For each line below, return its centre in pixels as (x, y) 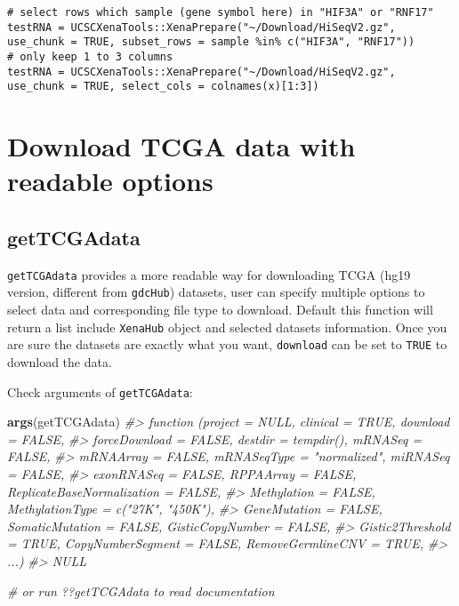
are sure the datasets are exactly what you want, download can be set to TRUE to (227, 344)
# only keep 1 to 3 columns (90, 56)
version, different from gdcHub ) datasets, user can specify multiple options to (216, 292)
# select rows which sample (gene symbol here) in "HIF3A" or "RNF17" (221, 12)
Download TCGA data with (181, 146)
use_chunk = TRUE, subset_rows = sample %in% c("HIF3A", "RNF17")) (211, 42)
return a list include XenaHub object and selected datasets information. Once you (227, 327)
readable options (110, 181)
